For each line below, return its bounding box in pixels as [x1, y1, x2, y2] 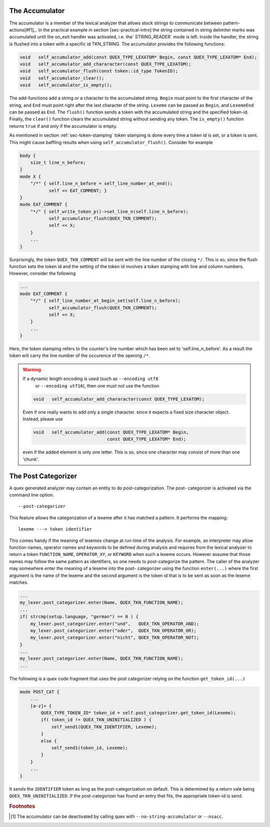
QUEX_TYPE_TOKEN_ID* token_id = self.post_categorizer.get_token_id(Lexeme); [40, 710, 236, 715]
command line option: [9, 492, 54, 498]
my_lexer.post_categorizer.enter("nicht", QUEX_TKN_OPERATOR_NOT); [30, 635, 199, 640]
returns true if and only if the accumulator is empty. [9, 123, 117, 129]
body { [19, 152, 36, 158]
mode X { [19, 173, 41, 179]
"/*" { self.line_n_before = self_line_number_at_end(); [30, 180, 173, 186]
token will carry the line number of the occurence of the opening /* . [9, 352, 150, 358]
